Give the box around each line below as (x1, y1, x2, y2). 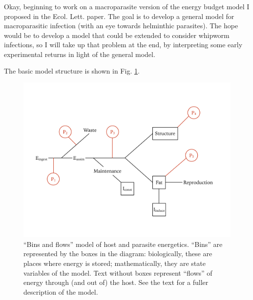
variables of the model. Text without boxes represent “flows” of (23, 267, 212, 278)
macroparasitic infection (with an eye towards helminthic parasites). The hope (4, 20, 238, 31)
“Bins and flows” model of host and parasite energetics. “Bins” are (23, 239, 223, 249)
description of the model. (23, 286, 98, 297)
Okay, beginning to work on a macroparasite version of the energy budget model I (4, 1, 250, 11)
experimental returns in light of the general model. (4, 49, 155, 59)
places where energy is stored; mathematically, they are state (23, 258, 206, 268)
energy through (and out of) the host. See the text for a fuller (23, 277, 209, 287)
